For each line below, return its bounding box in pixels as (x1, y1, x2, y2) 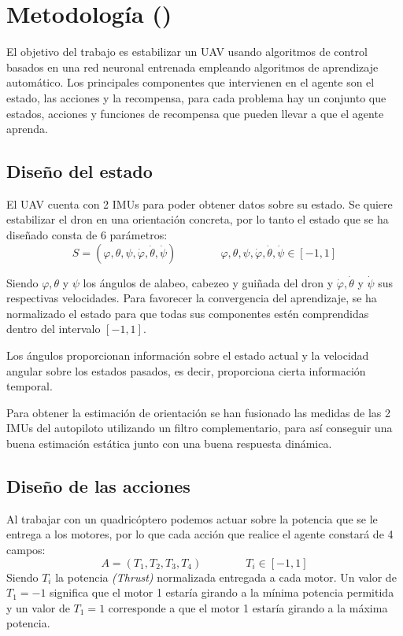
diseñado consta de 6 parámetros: (6, 227, 168, 243)
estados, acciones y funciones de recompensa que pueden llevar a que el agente (6, 105, 384, 121)
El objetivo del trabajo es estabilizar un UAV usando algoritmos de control (6, 43, 368, 60)
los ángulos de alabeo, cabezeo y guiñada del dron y (83, 274, 334, 290)
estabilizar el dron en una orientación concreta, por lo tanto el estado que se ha (6, 211, 389, 227)
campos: (6, 542, 46, 557)
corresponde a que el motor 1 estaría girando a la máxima (108, 599, 388, 616)
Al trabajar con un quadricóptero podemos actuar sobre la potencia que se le (6, 510, 378, 527)
